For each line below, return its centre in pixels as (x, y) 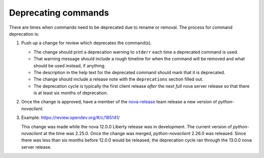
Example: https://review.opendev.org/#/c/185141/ (70, 118)
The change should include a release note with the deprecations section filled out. (119, 79)
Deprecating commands (59, 13)
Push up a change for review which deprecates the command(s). (87, 43)
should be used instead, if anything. (70, 65)
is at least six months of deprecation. (71, 93)
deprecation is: (24, 34)
